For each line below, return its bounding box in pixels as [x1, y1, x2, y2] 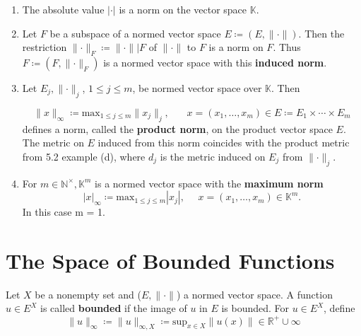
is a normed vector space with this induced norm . [103, 54, 327, 69]
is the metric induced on [160, 149, 266, 163]
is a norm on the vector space [119, 2, 247, 16]
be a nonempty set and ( [35, 286, 141, 301]
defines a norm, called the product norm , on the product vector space [22, 121, 333, 136]
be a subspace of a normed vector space [49, 25, 221, 40]
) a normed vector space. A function [176, 286, 333, 301]
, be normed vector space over [132, 80, 262, 95]
